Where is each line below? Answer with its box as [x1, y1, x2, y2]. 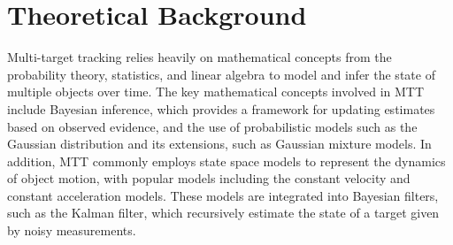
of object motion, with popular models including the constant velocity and [7, 169, 411, 188]
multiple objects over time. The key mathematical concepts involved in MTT [7, 82, 425, 101]
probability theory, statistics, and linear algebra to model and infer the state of [7, 65, 435, 83]
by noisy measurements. [7, 221, 136, 240]
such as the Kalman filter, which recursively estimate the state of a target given [7, 203, 440, 222]
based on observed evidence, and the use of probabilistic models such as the [7, 117, 418, 135]
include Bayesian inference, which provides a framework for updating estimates [7, 99, 435, 118]
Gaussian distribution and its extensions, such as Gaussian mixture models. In [7, 134, 432, 153]
